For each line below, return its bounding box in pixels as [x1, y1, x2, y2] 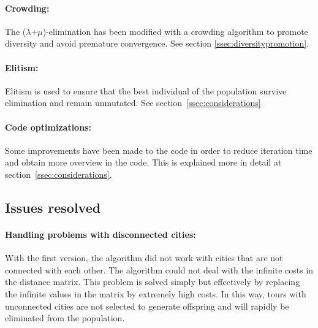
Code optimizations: [5, 120, 91, 133]
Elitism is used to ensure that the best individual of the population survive [5, 84, 287, 97]
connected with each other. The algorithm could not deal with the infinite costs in [5, 263, 314, 276]
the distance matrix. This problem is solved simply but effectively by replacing [5, 275, 300, 288]
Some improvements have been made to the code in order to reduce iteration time [5, 143, 312, 156]
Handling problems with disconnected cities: [5, 227, 196, 240]
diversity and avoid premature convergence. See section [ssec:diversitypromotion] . [5, 37, 309, 50]
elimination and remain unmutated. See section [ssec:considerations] [5, 96, 261, 109]
